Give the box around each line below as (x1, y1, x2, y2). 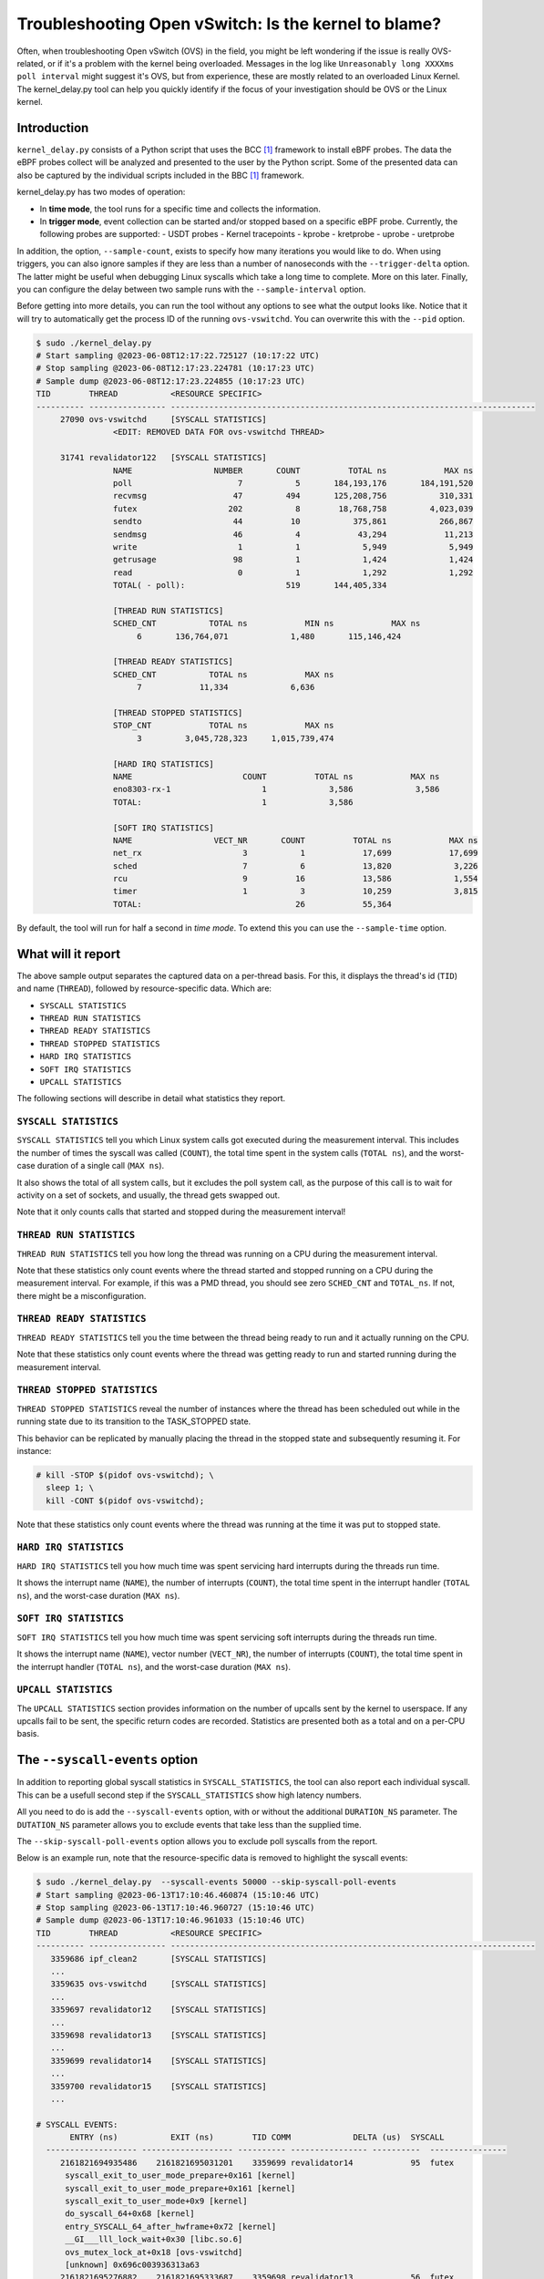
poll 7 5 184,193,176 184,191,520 (112, 478, 474, 488)
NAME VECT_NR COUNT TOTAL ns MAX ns (112, 835, 478, 845)
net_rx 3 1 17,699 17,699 (112, 848, 478, 859)
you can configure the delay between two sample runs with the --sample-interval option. (16, 284, 366, 294)
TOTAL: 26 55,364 (112, 899, 392, 909)
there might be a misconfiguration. (16, 1290, 147, 1301)
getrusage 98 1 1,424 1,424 (112, 554, 474, 565)
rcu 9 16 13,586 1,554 (112, 873, 478, 884)
